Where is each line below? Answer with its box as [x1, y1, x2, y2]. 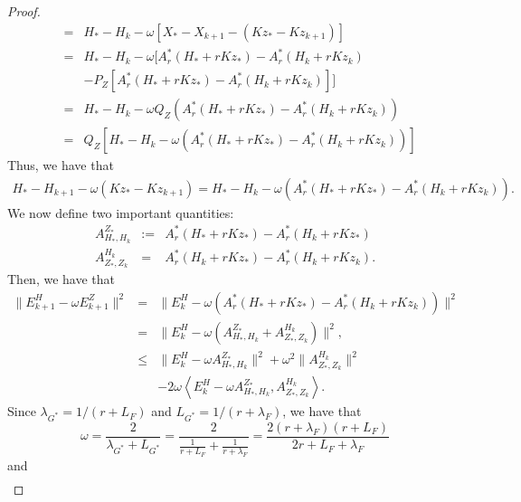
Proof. [7, 2, 41, 20]
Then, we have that [7, 270, 115, 289]
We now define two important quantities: [7, 203, 234, 222]
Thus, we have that [7, 156, 114, 175]
